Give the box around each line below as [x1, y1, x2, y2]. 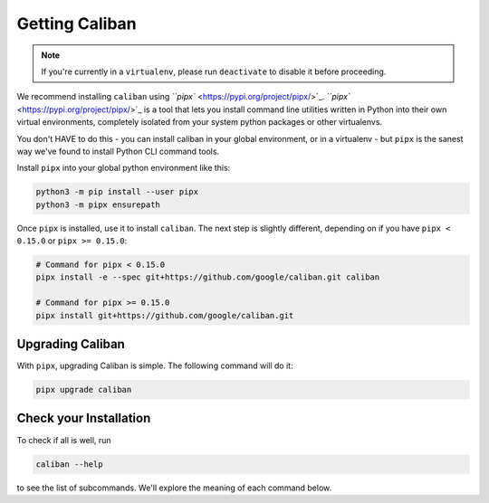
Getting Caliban [16, 14, 137, 33]
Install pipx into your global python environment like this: [16, 163, 231, 174]
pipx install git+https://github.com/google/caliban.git [35, 310, 294, 320]
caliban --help [35, 459, 103, 470]
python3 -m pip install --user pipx [35, 186, 199, 197]
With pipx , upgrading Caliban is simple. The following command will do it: [16, 360, 293, 371]
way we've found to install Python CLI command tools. [16, 146, 220, 157]
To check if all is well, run [16, 434, 112, 445]
